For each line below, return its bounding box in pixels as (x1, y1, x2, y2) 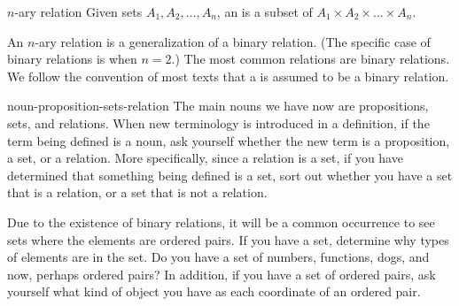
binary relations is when (7, 50, 137, 68)
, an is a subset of (216, 3, 313, 20)
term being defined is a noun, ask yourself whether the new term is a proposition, (7, 131, 450, 149)
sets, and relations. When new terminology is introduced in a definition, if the (7, 113, 430, 132)
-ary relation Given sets (14, 3, 143, 20)
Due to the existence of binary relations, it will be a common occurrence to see (7, 212, 435, 231)
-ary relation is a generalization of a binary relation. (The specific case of (35, 32, 431, 50)
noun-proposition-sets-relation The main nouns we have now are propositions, (7, 96, 429, 115)
